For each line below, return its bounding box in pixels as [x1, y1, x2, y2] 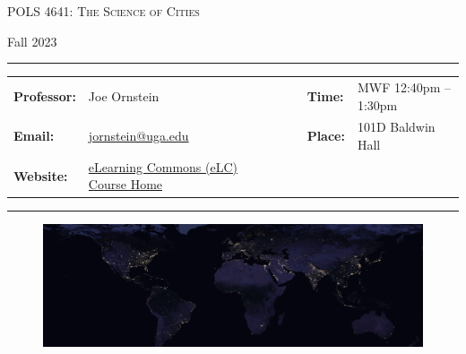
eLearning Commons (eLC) [88, 157, 238, 176]
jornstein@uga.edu [88, 126, 189, 145]
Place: [306, 126, 345, 145]
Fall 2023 [7, 31, 57, 50]
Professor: [13, 86, 76, 105]
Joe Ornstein [88, 86, 160, 105]
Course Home [88, 175, 163, 194]
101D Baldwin [357, 117, 436, 136]
